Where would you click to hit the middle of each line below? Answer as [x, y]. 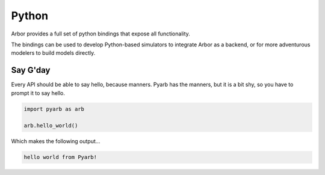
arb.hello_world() [51, 126]
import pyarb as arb [54, 109]
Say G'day [31, 70]
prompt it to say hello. [38, 93]
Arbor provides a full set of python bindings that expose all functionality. [101, 34]
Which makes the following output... [56, 141]
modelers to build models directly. [53, 53]
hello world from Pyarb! [60, 157]
